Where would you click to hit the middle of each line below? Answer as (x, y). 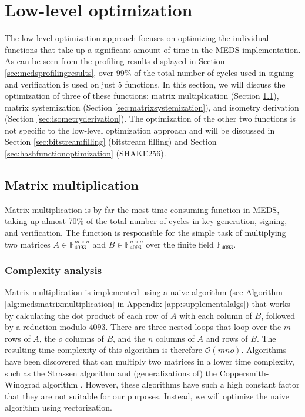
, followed (278, 315)
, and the (129, 338)
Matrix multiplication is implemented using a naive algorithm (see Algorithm (144, 292)
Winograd (23, 384)
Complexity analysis (53, 270)
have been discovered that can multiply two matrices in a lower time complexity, (150, 361)
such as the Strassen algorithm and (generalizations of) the (111, 373)
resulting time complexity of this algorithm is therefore (103, 350)
